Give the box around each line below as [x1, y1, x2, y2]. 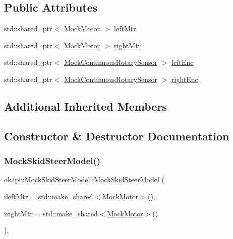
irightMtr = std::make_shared [4, 208, 98, 218]
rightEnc [171, 73, 198, 84]
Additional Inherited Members [4, 98, 167, 114]
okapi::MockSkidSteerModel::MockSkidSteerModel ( [4, 174, 164, 185]
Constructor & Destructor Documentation [4, 128, 229, 143]
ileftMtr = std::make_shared [4, 191, 93, 201]
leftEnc [171, 57, 194, 67]
